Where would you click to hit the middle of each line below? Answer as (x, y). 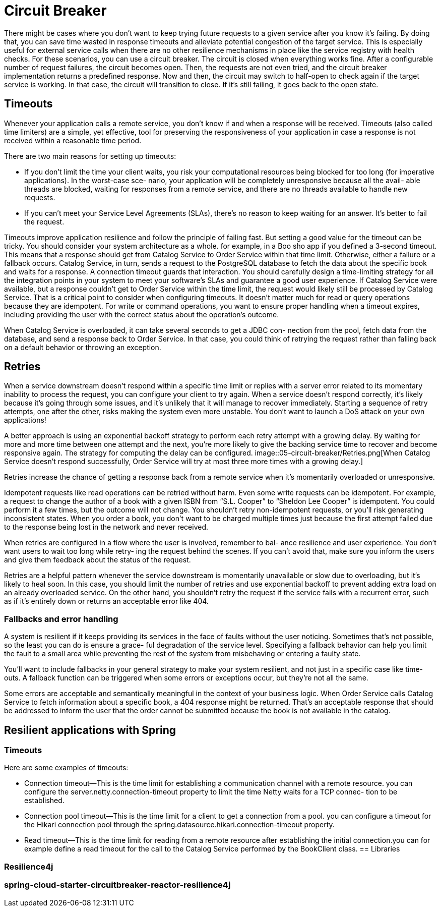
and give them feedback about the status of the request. (98, 560)
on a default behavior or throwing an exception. (83, 347)
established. (44, 801)
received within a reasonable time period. (73, 140)
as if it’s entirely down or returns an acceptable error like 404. (106, 601)
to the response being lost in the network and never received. (106, 527)
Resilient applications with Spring (90, 730)
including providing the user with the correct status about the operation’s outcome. (142, 314)
